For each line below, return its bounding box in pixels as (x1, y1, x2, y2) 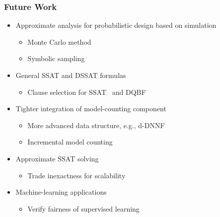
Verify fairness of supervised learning (27, 203, 140, 214)
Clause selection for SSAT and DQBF (27, 86, 146, 97)
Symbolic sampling (27, 53, 85, 64)
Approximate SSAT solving (15, 153, 99, 163)
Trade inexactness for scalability (27, 170, 126, 180)
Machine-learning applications (15, 187, 107, 197)
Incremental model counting (27, 137, 113, 147)
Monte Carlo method (27, 36, 91, 47)
